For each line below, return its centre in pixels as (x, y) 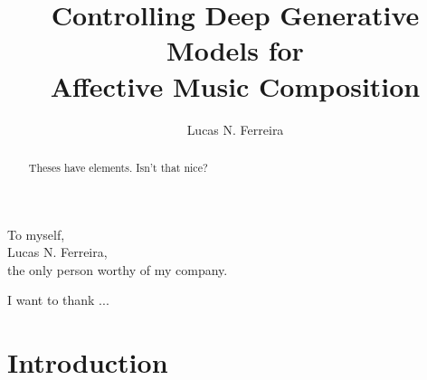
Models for (235, 50)
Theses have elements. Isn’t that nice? (118, 167)
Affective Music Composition (235, 85)
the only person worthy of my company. (118, 269)
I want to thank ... (58, 300)
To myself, (36, 234)
